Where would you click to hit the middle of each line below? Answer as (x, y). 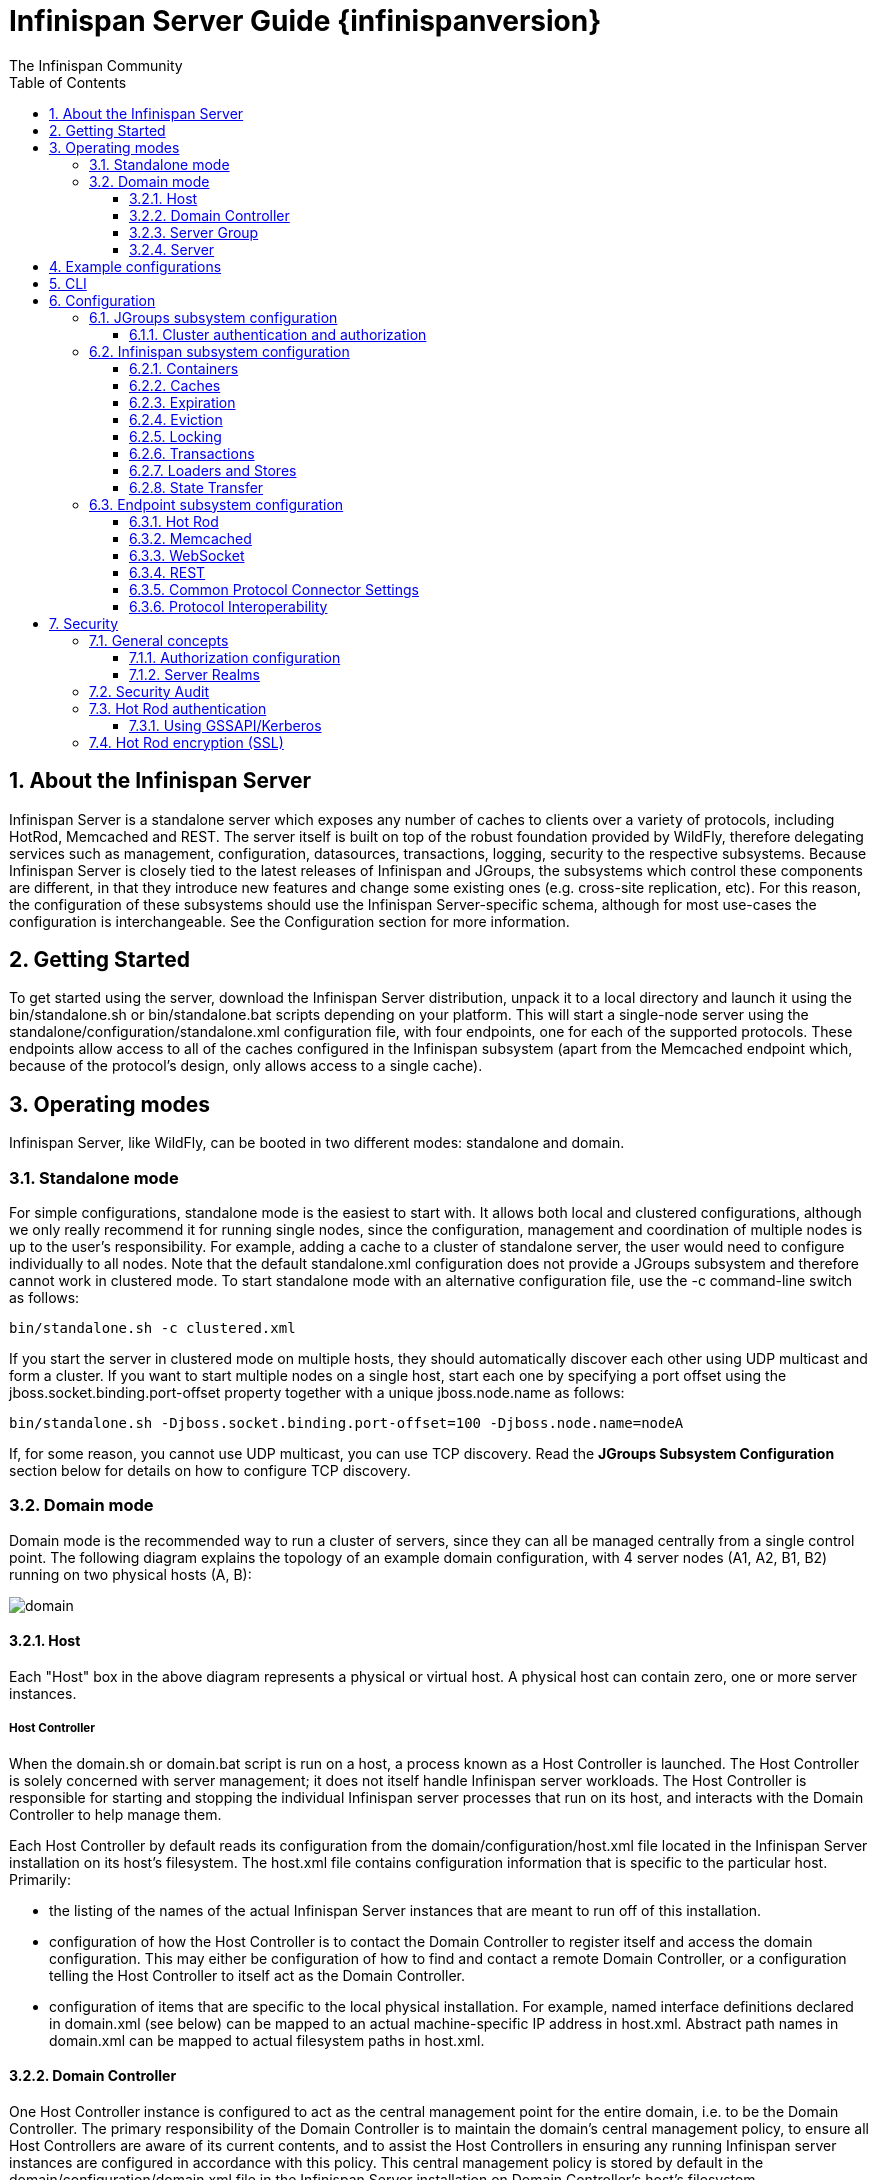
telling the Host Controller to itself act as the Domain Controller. (257, 1975)
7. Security (84, 623)
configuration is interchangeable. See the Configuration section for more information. (289, 921)
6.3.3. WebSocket (187, 555)
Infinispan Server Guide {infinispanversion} (305, 21)
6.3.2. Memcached (190, 538)
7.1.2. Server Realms (194, 674)
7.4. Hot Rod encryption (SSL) (186, 742)
